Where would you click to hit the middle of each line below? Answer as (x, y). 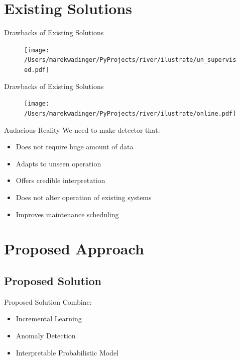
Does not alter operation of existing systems (84, 197)
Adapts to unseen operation (58, 163)
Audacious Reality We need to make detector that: (82, 129)
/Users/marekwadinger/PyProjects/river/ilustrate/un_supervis (130, 60)
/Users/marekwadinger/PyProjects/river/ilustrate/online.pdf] (130, 113)
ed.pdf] (37, 70)
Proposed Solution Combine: (48, 301)
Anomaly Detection (46, 335)
